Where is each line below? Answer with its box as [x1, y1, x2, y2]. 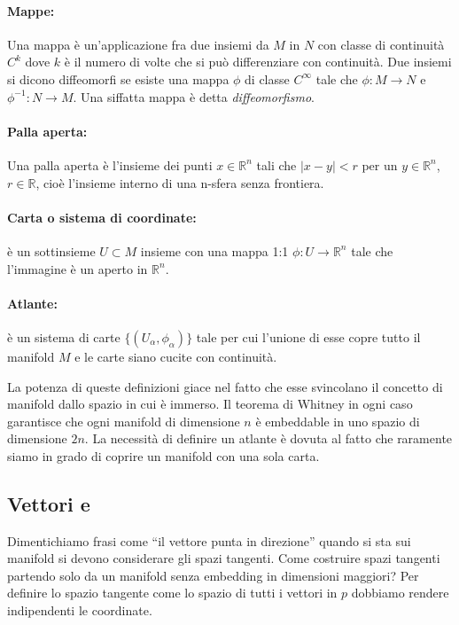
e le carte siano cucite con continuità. [74, 347, 277, 365]
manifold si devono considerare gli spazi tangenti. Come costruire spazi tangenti [7, 549, 440, 567]
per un [362, 155, 398, 174]
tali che [256, 155, 297, 174]
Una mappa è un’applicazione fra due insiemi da [7, 35, 269, 53]
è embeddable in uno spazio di [255, 411, 420, 430]
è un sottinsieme [7, 241, 96, 260]
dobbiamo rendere [351, 583, 449, 602]
